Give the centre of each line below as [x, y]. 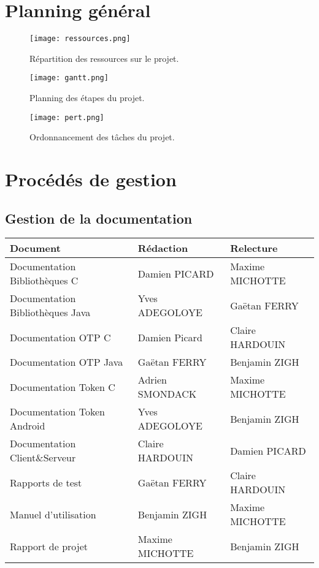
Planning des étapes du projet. [87, 98]
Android [28, 426]
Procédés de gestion [91, 179]
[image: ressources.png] [80, 39]
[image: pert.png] [67, 117]
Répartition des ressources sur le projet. [104, 58]
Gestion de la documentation [99, 218]
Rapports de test [46, 482]
